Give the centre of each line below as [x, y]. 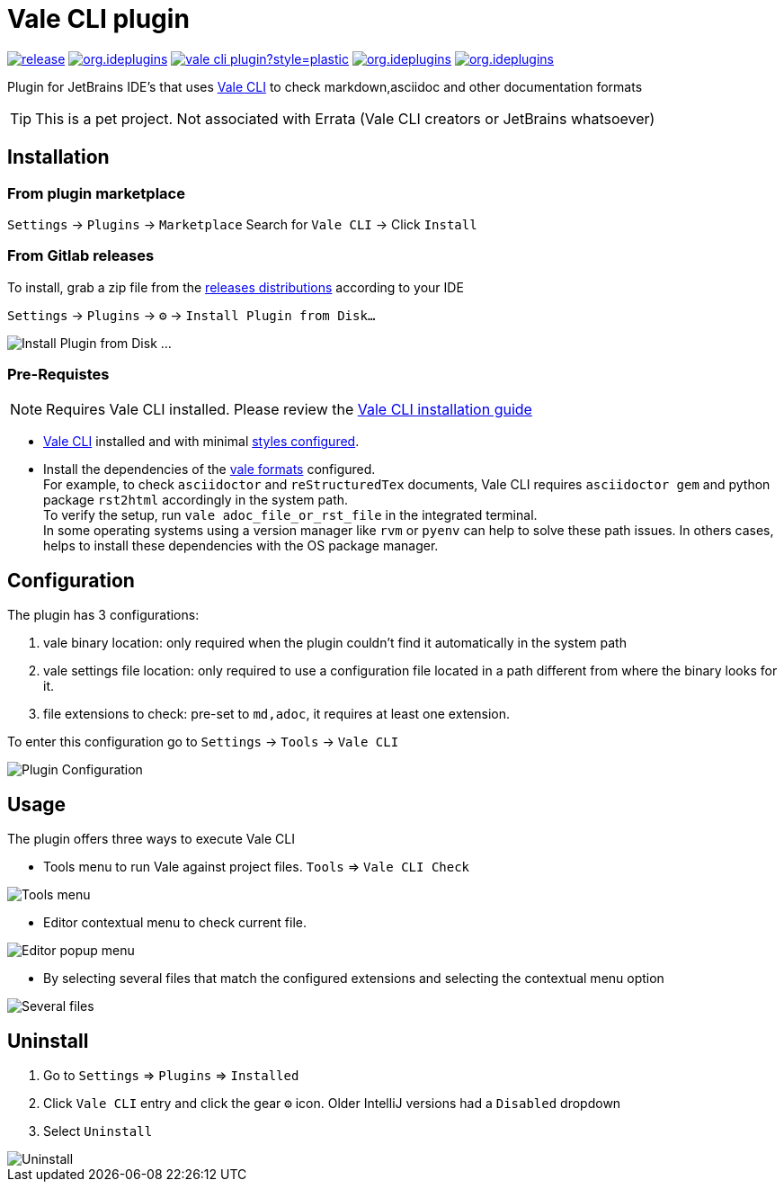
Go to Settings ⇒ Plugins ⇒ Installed [171, 1075]
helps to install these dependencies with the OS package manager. [241, 546]
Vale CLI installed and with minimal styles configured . [201, 442]
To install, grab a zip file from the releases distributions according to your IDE [236, 287]
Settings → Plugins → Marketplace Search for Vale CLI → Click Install [242, 224]
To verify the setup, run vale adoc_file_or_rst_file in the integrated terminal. [290, 515]
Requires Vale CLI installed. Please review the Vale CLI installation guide [289, 410]
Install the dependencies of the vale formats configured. [209, 469]
